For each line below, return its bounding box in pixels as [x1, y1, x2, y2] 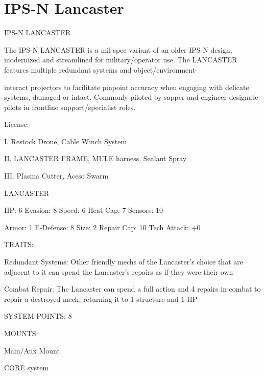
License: [4, 119, 29, 129]
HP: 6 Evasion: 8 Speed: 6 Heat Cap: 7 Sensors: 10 [4, 205, 163, 215]
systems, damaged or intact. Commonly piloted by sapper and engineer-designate [4, 92, 258, 102]
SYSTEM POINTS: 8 [4, 311, 72, 321]
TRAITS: [4, 239, 34, 250]
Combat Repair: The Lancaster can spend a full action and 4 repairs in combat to [4, 283, 261, 294]
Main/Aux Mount [4, 345, 60, 356]
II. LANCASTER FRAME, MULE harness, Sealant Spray [4, 153, 187, 164]
